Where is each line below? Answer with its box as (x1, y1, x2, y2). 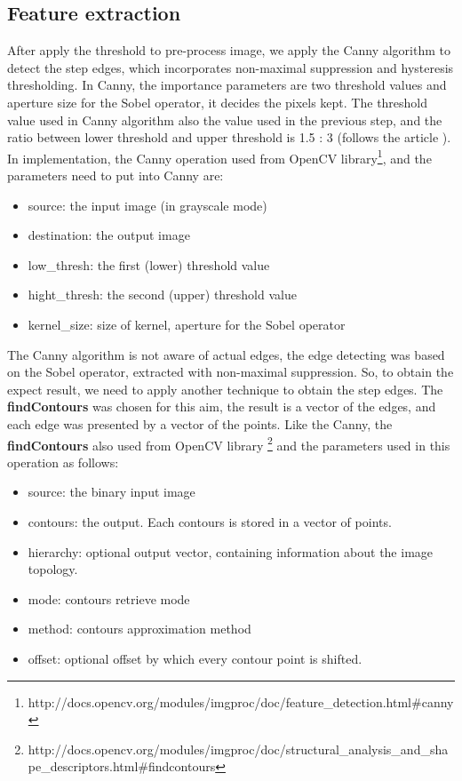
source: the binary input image (28, 482, 195, 501)
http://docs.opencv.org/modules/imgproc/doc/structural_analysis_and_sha (28, 739, 449, 758)
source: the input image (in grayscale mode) (28, 195, 267, 214)
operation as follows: (7, 452, 119, 471)
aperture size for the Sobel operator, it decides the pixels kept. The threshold (7, 92, 428, 111)
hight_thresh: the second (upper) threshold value (28, 285, 297, 304)
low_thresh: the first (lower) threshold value (28, 255, 270, 274)
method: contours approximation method (28, 619, 251, 638)
